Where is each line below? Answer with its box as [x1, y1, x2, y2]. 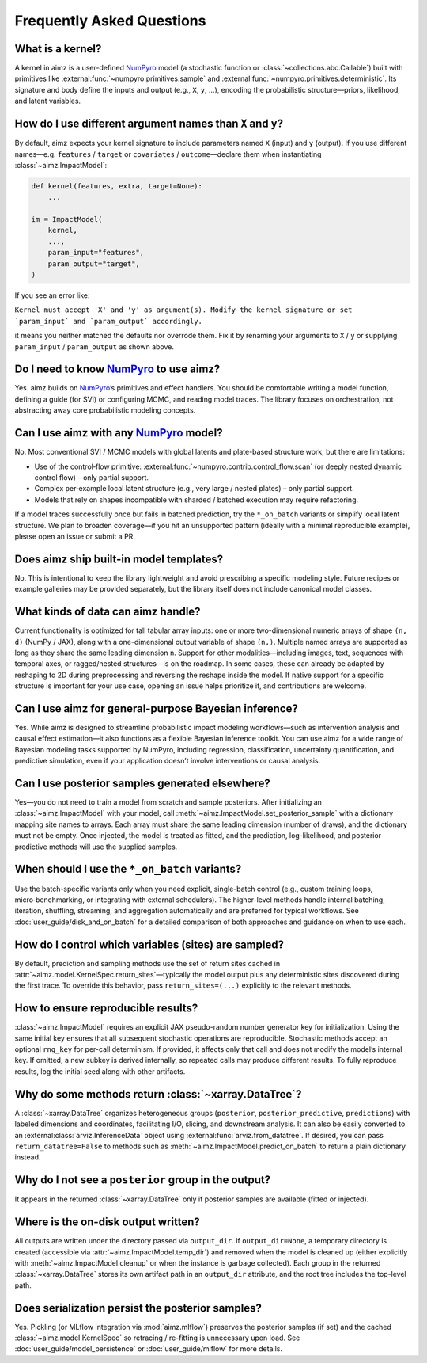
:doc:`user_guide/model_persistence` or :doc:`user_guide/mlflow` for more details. [14, 1344, 282, 1353]
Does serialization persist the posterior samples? [14, 1301, 263, 1315]
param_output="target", [47, 259, 140, 268]
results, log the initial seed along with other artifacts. [14, 1066, 186, 1076]
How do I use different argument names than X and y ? [14, 117, 284, 131]
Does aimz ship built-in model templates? [14, 552, 224, 565]
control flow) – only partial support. [34, 472, 149, 482]
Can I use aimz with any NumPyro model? [14, 426, 223, 440]
